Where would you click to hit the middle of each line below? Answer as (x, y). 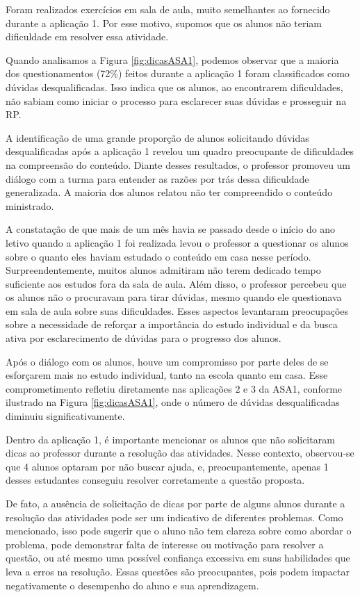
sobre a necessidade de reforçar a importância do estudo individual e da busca (172, 324)
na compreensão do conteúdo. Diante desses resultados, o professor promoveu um (178, 164)
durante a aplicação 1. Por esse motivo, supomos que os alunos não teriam (164, 23)
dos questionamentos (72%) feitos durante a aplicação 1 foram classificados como (178, 73)
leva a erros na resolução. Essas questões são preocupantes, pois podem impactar (178, 571)
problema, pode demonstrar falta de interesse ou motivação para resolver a (165, 544)
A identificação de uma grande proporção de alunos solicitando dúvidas (157, 137)
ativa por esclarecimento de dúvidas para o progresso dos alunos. (144, 338)
